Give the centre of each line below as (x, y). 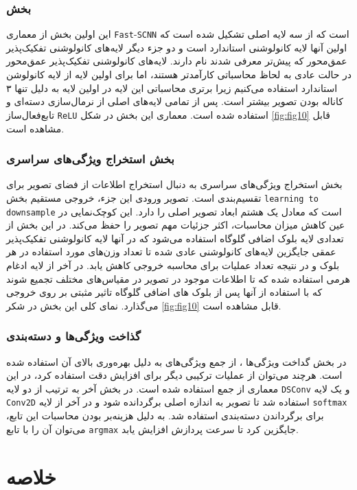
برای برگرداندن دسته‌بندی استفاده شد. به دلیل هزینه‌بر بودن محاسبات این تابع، (165, 416)
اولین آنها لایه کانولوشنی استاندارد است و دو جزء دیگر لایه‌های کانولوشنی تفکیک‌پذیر (177, 47)
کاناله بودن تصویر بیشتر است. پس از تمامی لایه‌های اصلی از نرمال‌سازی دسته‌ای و (175, 101)
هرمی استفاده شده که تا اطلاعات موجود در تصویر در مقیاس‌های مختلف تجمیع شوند (178, 278)
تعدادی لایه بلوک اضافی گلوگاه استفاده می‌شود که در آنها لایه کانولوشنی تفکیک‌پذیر (175, 238)
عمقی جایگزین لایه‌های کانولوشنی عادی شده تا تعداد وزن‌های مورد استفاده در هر (171, 252)
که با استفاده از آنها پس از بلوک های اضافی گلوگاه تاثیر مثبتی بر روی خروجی (164, 292)
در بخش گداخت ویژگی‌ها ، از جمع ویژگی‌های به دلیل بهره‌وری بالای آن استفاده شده (176, 361)
